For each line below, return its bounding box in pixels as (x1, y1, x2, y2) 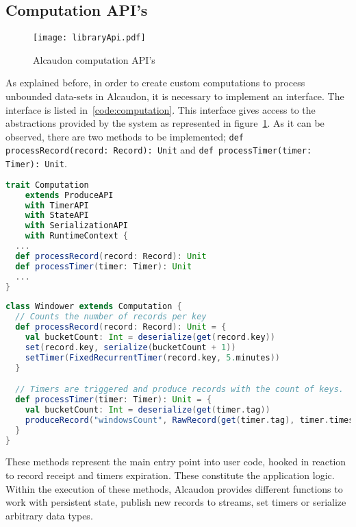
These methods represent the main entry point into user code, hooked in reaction (5, 454, 346, 469)
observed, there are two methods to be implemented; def (5, 129, 244, 143)
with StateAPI (25, 210, 89, 221)
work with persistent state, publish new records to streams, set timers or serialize (5, 495, 346, 509)
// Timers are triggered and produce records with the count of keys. (15, 384, 344, 395)
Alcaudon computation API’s (33, 52, 155, 66)
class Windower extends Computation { (5, 302, 182, 312)
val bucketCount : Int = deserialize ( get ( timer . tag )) (25, 404, 270, 415)
